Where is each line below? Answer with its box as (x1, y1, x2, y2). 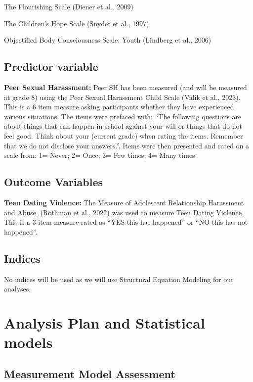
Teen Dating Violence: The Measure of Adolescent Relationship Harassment (4, 197, 244, 207)
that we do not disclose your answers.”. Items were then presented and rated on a (4, 140, 250, 150)
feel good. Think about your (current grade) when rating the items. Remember (4, 130, 243, 141)
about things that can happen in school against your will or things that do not (4, 121, 242, 131)
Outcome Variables (4, 174, 103, 190)
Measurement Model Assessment (4, 366, 175, 381)
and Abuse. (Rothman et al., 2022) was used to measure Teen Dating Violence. (4, 207, 244, 217)
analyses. (4, 284, 31, 294)
